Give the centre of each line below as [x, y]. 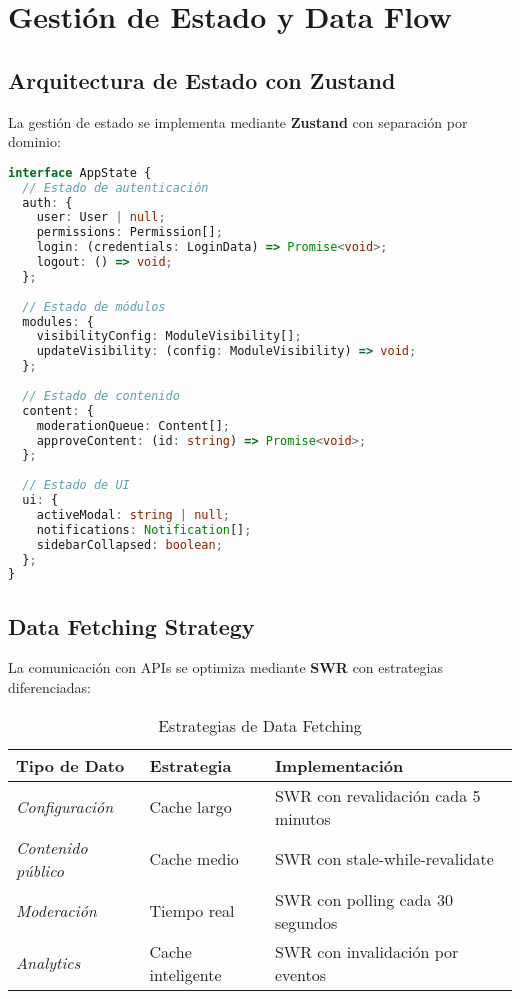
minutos [302, 818]
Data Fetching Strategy [131, 625]
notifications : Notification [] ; [144, 529]
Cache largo [190, 807]
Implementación [339, 765]
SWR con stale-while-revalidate [384, 859]
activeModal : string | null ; [133, 514]
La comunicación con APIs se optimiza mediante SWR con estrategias [226, 667]
